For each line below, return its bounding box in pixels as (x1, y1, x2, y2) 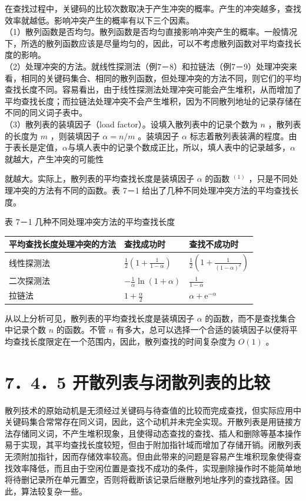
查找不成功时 (189, 238, 239, 250)
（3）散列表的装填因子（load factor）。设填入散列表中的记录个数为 (5, 117, 258, 130)
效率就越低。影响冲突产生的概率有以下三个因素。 (5, 14, 194, 26)
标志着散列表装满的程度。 (189, 129, 289, 142)
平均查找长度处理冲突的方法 (9, 238, 116, 250)
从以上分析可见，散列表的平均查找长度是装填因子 (5, 312, 194, 324)
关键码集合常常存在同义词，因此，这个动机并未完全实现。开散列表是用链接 (5, 415, 293, 428)
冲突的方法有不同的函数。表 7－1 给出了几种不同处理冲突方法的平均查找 (12, 184, 291, 196)
